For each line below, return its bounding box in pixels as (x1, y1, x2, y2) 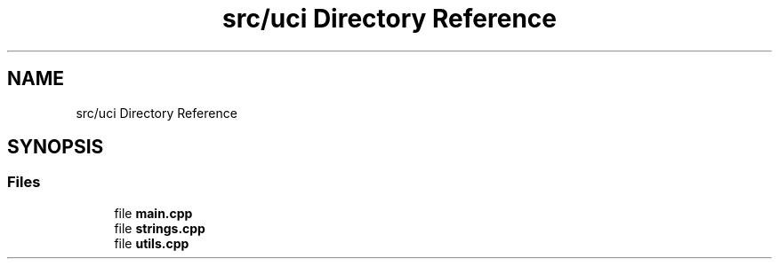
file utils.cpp (114, 235, 189, 251)
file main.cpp (114, 205, 193, 221)
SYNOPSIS (7, 136, 104, 159)
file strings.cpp (114, 220, 205, 236)
